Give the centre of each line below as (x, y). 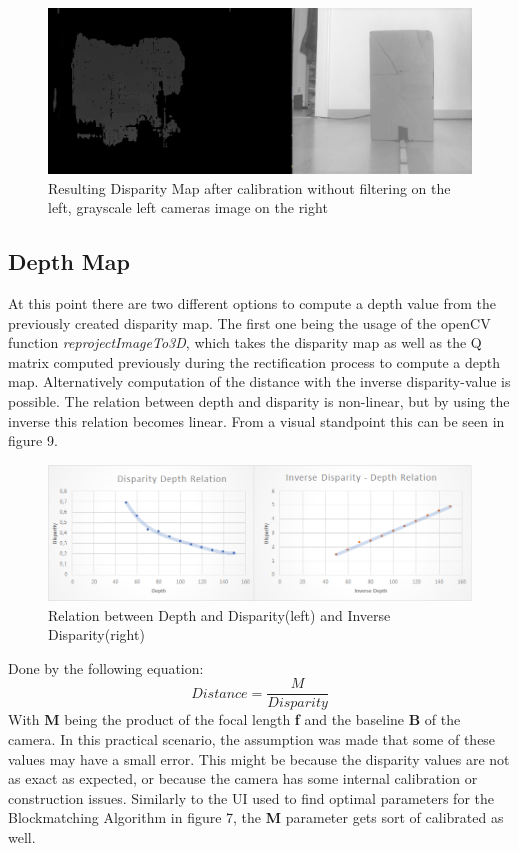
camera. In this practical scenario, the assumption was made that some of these (252, 738)
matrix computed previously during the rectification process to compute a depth (254, 361)
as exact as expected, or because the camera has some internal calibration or (243, 778)
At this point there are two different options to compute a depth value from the (252, 303)
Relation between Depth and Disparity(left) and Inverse (219, 614)
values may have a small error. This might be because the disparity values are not (259, 758)
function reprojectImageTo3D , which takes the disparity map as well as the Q (245, 342)
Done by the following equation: (106, 667)
